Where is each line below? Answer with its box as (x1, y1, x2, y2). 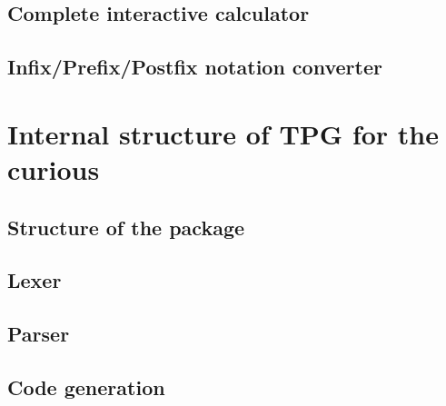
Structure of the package (7, 213, 245, 241)
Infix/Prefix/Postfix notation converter (7, 53, 382, 81)
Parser (7, 320, 70, 348)
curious (7, 150, 100, 187)
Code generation (7, 372, 165, 401)
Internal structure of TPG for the (7, 114, 439, 152)
